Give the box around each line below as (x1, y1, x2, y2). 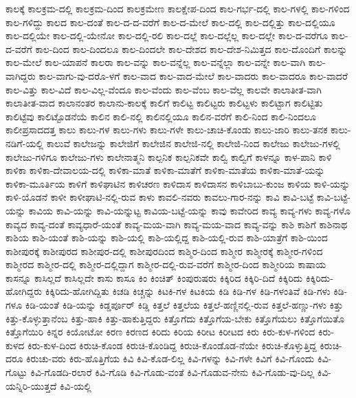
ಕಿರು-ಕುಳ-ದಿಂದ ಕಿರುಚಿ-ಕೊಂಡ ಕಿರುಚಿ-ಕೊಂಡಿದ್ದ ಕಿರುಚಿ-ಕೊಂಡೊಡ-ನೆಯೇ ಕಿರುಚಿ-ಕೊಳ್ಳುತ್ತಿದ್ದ (27, 338, 317, 352)
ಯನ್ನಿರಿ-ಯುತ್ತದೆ (5, 378, 57, 393)
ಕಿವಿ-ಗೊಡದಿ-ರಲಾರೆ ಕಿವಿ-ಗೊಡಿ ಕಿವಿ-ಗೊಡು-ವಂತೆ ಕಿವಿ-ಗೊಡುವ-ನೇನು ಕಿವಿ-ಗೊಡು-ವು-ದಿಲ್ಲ (30, 365, 315, 379)
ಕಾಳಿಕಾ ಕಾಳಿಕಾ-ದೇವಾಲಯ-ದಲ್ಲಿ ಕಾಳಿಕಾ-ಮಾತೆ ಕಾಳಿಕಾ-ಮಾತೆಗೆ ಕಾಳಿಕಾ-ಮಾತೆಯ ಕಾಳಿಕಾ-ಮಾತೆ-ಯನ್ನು (5, 163, 325, 177)
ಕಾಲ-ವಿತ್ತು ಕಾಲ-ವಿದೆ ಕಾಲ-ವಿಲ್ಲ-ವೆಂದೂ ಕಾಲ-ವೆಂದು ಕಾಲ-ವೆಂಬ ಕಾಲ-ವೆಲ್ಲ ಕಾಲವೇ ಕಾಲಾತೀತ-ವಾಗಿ (5, 82, 322, 96)
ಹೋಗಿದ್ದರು (5, 284, 43, 298)
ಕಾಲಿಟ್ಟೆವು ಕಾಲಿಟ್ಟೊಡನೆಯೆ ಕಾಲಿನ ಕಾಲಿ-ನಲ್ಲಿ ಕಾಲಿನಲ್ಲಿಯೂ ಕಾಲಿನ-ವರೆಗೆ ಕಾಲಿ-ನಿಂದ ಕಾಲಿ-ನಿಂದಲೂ (5, 109, 317, 123)
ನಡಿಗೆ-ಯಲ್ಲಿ (5, 135, 43, 150)
